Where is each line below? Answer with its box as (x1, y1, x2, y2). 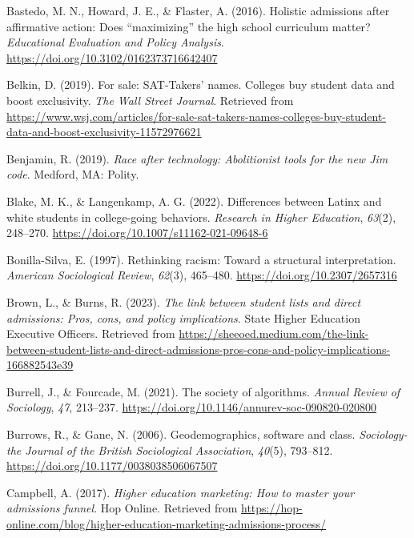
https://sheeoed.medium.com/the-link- (179, 325, 369, 342)
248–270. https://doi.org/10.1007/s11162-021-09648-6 (6, 224, 268, 241)
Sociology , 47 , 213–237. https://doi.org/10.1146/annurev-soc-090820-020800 (6, 399, 377, 416)
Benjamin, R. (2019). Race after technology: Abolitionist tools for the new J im (6, 150, 388, 167)
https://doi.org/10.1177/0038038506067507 (6, 457, 218, 474)
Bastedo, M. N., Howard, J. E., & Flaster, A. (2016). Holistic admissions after (6, 2, 390, 18)
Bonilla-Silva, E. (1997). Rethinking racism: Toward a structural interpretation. (6, 251, 396, 267)
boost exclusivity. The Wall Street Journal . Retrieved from (6, 91, 294, 108)
